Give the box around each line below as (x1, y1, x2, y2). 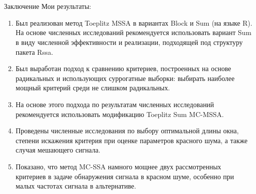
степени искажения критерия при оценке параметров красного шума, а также (15, 135, 248, 145)
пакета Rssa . (15, 46, 53, 57)
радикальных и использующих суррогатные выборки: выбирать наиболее (15, 73, 235, 83)
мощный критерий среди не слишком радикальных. (15, 82, 170, 93)
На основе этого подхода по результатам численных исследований (15, 99, 214, 109)
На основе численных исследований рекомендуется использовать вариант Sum (15, 27, 252, 38)
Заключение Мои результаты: (4, 1, 91, 11)
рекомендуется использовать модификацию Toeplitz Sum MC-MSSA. (15, 109, 224, 119)
